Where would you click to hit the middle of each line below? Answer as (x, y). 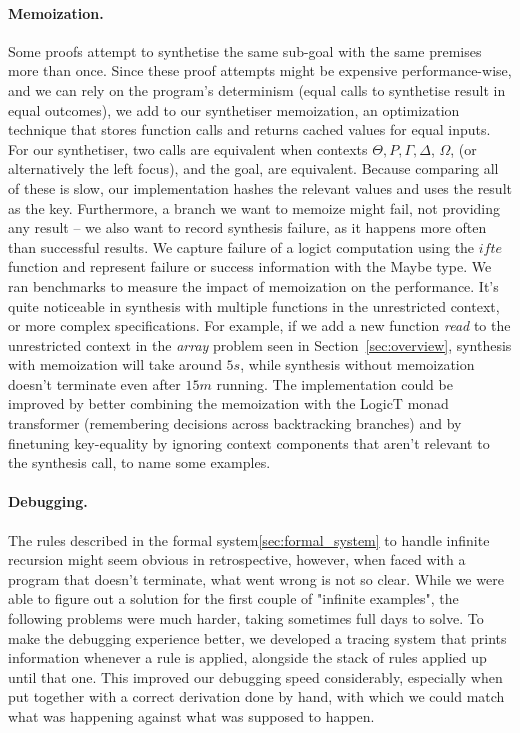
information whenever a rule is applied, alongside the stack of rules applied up (247, 657)
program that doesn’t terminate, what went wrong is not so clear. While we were (256, 578)
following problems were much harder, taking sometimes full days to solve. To (246, 618)
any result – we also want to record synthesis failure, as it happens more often (247, 227)
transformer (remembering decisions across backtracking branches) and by (235, 423)
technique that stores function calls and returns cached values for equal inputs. (249, 129)
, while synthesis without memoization (357, 364)
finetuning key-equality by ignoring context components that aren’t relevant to (249, 442)
